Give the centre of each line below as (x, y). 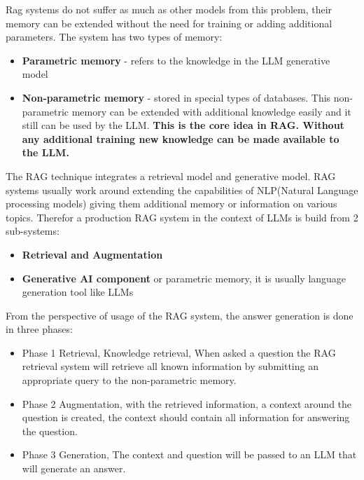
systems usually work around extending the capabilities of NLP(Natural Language (182, 190)
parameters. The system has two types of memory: (114, 37)
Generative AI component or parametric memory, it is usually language (184, 278)
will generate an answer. (74, 468)
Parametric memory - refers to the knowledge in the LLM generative (176, 60)
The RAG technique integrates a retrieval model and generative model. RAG (171, 176)
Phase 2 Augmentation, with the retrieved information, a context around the (187, 403)
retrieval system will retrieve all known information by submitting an (170, 366)
